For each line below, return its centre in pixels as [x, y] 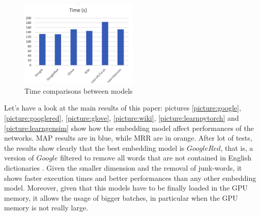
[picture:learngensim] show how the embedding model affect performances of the [129, 128]
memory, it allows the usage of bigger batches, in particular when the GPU [121, 197]
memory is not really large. [46, 208]
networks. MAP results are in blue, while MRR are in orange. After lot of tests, [128, 138]
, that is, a [237, 147]
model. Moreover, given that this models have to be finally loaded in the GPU [126, 188]
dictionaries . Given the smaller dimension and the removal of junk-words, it [123, 168]
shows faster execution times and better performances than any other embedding [130, 178]
